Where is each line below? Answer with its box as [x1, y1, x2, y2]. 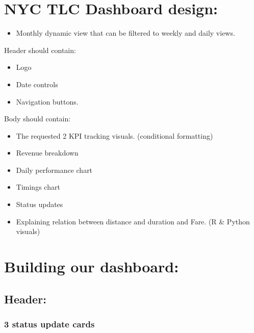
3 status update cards [4, 317, 95, 330]
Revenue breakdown [16, 147, 79, 158]
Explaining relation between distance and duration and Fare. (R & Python [16, 216, 250, 226]
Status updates [16, 199, 63, 210]
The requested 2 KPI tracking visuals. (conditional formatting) [16, 130, 213, 141]
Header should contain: [4, 44, 76, 55]
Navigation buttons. [16, 96, 79, 107]
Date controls [16, 79, 58, 89]
